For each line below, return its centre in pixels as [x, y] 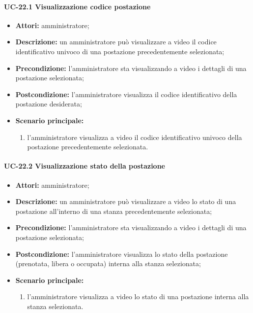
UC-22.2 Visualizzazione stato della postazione [84, 166]
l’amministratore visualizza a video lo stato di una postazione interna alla [138, 296]
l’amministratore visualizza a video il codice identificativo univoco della [135, 137]
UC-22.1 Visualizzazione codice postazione [77, 6]
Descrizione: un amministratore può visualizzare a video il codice [116, 42]
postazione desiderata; [49, 104]
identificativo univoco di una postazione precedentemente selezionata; [120, 51]
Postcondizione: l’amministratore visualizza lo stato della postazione [122, 254]
